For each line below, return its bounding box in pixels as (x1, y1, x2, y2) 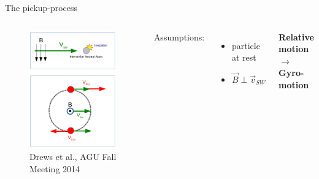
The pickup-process (5, 1, 78, 13)
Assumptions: (153, 30, 205, 43)
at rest (231, 51, 256, 64)
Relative (279, 30, 314, 43)
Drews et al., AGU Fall (29, 150, 117, 163)
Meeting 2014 (29, 162, 80, 175)
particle (231, 39, 260, 51)
